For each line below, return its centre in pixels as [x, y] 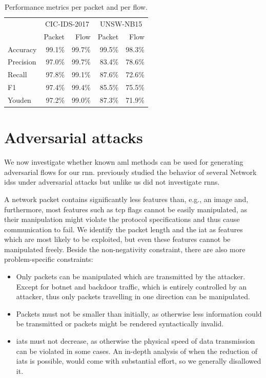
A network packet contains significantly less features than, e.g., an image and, [126, 199]
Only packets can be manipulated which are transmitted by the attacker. [131, 276]
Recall [17, 74]
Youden [19, 99]
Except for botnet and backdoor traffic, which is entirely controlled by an [131, 286]
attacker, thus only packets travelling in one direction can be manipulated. [133, 296]
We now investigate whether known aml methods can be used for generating [124, 162]
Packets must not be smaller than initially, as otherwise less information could [139, 313]
